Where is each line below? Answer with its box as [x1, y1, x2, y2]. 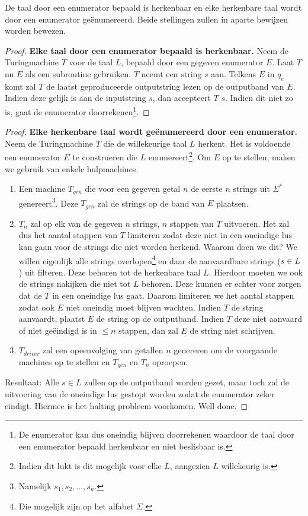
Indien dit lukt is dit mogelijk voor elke [18, 460, 162, 472]
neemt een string [141, 67, 202, 80]
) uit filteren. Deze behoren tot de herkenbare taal [18, 265, 201, 278]
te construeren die [72, 151, 138, 163]
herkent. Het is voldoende [198, 137, 291, 149]
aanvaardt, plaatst [18, 312, 85, 325]
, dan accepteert [152, 91, 211, 104]
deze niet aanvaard [234, 312, 302, 325]
